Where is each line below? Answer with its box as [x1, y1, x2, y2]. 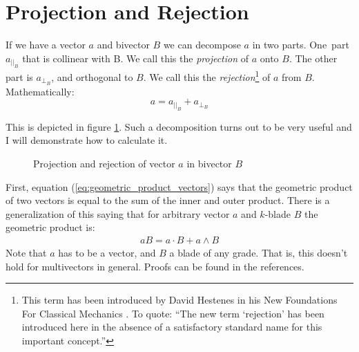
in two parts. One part [252, 37, 349, 52]
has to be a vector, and [58, 245, 156, 259]
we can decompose [163, 37, 241, 52]
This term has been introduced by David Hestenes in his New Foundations [21, 293, 338, 307]
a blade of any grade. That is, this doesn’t [169, 245, 348, 259]
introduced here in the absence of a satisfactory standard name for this [21, 319, 322, 334]
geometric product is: [6, 220, 95, 234]
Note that [6, 245, 47, 259]
